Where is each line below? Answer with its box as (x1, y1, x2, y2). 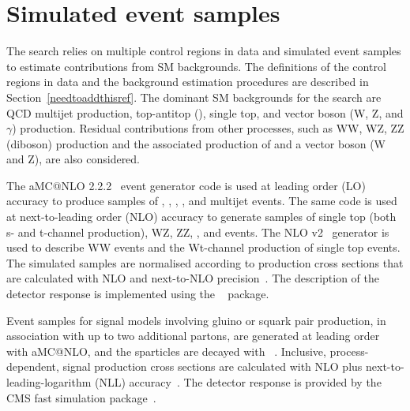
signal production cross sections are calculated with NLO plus (62, 358, 363, 375)
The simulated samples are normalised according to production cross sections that (6, 254, 404, 271)
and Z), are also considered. (6, 151, 141, 167)
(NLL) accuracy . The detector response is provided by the (95, 374, 382, 390)
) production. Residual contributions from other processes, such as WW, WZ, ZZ (12, 120, 404, 136)
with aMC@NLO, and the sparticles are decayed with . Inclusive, (6, 342, 326, 359)
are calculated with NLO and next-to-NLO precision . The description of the (6, 270, 380, 286)
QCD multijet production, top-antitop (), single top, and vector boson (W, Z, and (6, 104, 404, 121)
